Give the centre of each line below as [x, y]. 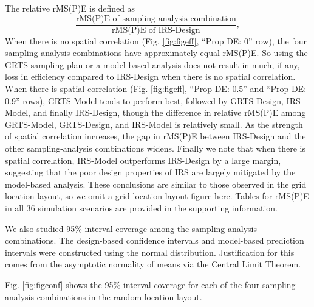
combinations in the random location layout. [119, 296]
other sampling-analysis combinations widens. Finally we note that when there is [155, 148]
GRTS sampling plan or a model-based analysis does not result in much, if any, [152, 64]
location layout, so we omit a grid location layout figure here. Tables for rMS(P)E [157, 196]
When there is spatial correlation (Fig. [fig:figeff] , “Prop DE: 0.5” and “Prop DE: [156, 89]
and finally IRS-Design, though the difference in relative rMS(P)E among [169, 112]
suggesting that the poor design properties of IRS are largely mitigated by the [150, 172]
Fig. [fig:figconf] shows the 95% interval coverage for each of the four [132, 284]
